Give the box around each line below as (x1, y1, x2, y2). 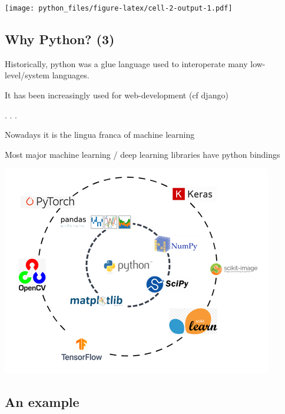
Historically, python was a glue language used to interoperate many (5, 57, 248, 69)
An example (5, 393, 79, 411)
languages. (52, 69, 90, 81)
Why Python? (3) (5, 30, 115, 48)
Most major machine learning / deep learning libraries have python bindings (5, 148, 280, 160)
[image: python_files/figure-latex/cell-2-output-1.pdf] (5, 4, 233, 12)
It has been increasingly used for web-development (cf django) (5, 89, 228, 101)
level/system (5, 69, 49, 81)
